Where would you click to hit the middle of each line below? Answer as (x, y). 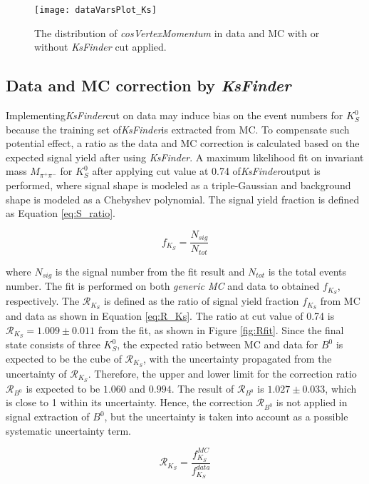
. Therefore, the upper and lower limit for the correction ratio (222, 373)
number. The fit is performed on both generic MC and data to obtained (163, 286)
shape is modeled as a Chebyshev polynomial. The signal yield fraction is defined (183, 199)
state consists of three (53, 344)
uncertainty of (36, 373)
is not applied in (312, 402)
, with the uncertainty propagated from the (238, 358)
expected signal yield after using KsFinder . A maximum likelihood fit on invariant (185, 157)
